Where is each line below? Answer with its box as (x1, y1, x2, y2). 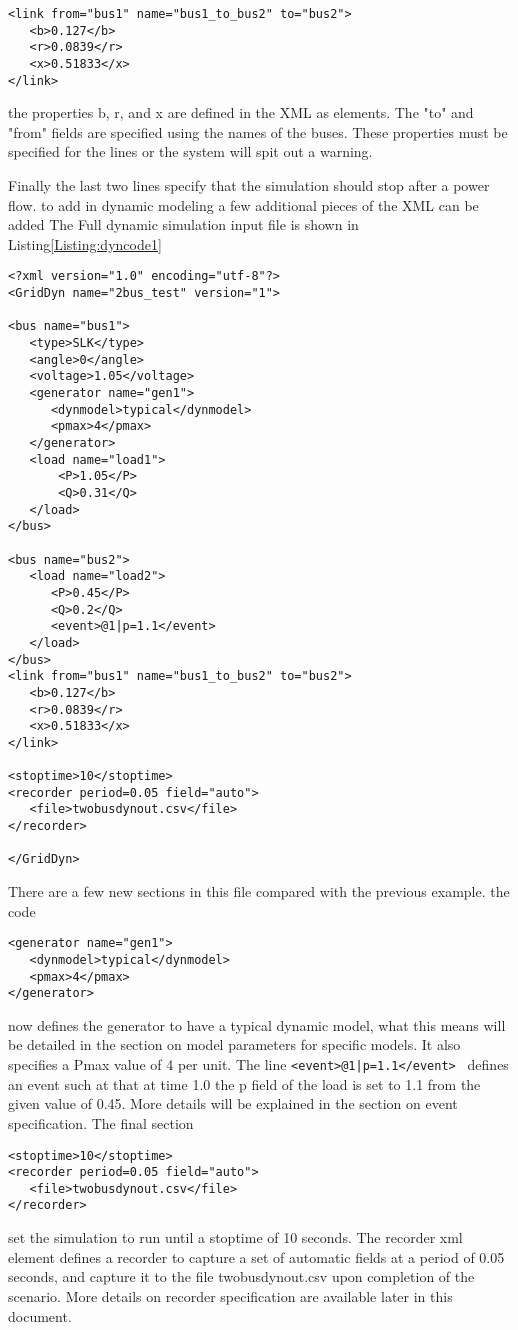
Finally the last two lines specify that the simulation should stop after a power (8, 175, 490, 196)
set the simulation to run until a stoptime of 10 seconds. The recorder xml (8, 1227, 463, 1248)
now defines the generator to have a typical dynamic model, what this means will (8, 1014, 506, 1035)
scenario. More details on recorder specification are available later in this (8, 1285, 453, 1306)
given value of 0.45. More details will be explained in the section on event (8, 1093, 458, 1114)
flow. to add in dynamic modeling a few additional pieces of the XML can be (8, 194, 479, 215)
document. (8, 1305, 72, 1326)
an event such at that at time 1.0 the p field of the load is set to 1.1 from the (8, 1073, 481, 1094)
